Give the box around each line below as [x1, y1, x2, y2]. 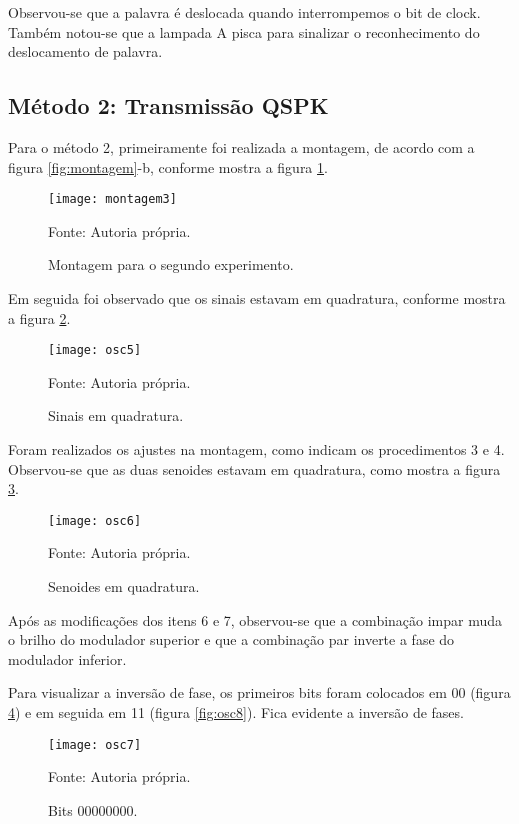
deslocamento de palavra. [8, 41, 163, 62]
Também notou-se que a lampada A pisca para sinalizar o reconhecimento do [8, 21, 480, 42]
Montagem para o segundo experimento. [48, 254, 294, 275]
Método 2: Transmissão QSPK [8, 90, 329, 121]
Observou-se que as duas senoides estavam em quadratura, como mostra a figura [8, 458, 501, 479]
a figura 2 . [8, 307, 71, 328]
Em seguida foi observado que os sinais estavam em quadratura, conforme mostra [8, 288, 506, 309]
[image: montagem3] [48, 192, 177, 207]
